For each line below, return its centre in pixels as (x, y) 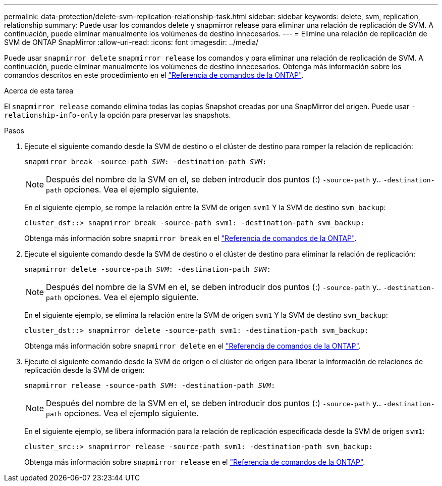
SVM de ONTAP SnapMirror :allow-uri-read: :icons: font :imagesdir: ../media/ (131, 42)
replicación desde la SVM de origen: (85, 370)
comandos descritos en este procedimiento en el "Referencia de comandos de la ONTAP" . (154, 75)
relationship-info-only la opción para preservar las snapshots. (118, 115)
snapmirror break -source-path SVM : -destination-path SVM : (146, 162)
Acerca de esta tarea (39, 91)
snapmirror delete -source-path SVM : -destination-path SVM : (148, 269)
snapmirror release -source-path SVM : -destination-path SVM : (150, 385)
